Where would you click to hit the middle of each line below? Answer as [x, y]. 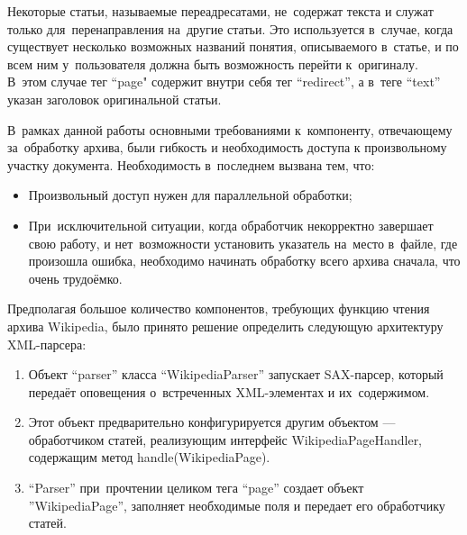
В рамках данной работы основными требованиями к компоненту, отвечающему [230, 129]
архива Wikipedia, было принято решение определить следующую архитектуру [225, 326]
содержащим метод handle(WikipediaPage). [149, 457]
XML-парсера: [47, 344]
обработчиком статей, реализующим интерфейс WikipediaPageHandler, [225, 439]
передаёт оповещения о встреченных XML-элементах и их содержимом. [229, 391]
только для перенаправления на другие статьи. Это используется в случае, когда [230, 28]
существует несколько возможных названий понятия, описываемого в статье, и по [233, 46]
